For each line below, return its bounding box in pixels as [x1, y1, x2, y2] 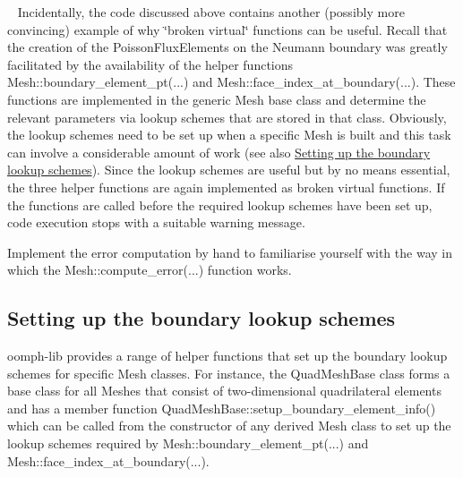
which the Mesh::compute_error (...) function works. [7, 260, 292, 279]
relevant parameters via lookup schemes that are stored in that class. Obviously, [7, 107, 447, 126]
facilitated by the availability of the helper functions [7, 55, 294, 73]
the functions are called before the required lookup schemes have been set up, [7, 195, 433, 214]
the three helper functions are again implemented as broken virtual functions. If [7, 177, 445, 196]
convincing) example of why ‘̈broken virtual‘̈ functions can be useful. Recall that [7, 20, 448, 38]
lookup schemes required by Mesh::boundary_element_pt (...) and [7, 434, 369, 453]
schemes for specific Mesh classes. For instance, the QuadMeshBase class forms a [7, 363, 450, 382]
